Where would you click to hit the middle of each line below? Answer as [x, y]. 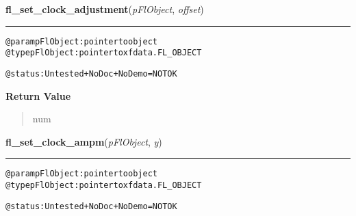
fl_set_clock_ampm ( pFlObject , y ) [84, 141]
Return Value [38, 95]
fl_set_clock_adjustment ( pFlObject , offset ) [105, 9]
